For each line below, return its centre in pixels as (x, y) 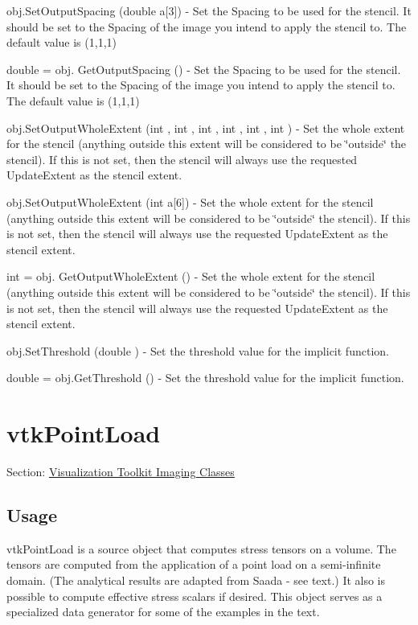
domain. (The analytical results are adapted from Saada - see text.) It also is (196, 580)
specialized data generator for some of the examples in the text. (163, 612)
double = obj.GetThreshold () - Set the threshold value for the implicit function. (205, 378)
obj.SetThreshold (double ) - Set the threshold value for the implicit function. (198, 350)
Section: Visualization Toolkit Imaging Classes (121, 471)
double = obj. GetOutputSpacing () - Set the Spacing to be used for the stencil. (204, 69)
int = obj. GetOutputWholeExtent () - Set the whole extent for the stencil (191, 276)
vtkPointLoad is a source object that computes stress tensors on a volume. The (201, 548)
